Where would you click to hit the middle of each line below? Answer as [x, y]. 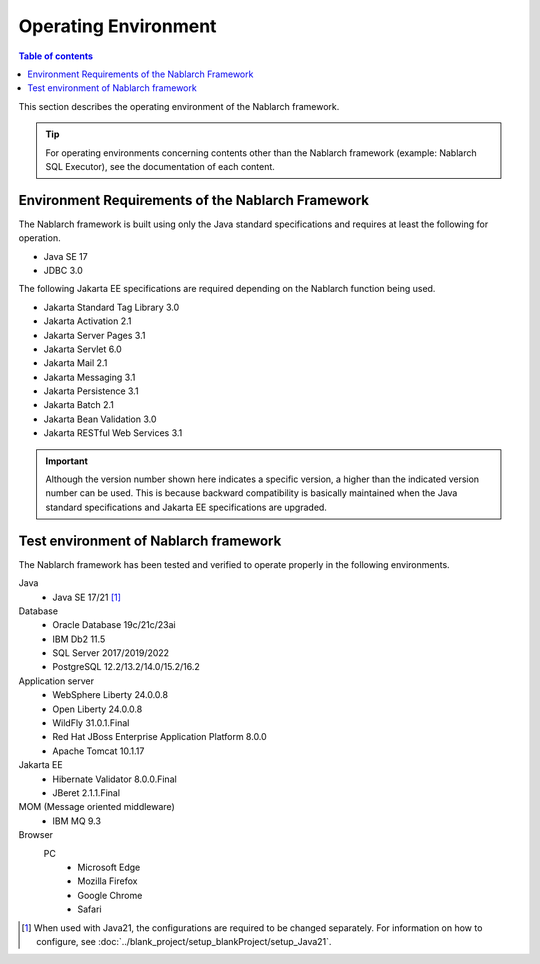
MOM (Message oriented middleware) [96, 807]
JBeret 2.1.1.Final [86, 792]
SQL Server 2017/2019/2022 [111, 653]
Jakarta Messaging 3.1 [89, 377]
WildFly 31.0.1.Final [91, 723]
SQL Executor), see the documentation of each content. [160, 166]
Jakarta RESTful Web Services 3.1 [113, 433]
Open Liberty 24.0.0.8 [97, 709]
